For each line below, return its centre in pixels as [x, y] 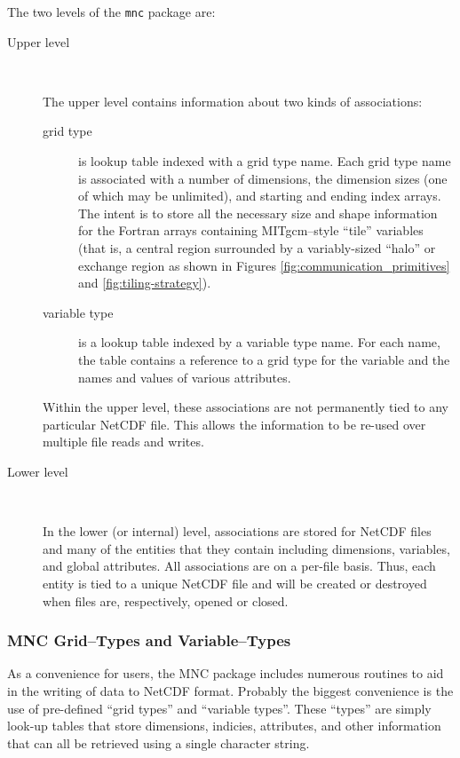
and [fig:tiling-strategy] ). [145, 283]
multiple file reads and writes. [123, 442]
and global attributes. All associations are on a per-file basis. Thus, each [239, 566]
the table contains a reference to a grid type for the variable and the [264, 359]
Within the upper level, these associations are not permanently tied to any [246, 407]
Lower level [38, 471]
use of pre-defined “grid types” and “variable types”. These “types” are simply [219, 708]
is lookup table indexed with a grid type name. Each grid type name [265, 161]
